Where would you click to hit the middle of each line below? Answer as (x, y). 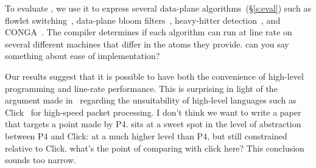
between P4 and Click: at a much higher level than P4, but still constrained (146, 135)
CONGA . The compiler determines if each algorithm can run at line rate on (149, 32)
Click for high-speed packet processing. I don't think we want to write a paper (153, 112)
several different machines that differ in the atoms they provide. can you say (147, 44)
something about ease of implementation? (83, 56)
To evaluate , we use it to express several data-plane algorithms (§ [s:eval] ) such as (158, 8)
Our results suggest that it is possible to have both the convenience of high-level (154, 76)
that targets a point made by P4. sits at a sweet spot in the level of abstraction (153, 124)
